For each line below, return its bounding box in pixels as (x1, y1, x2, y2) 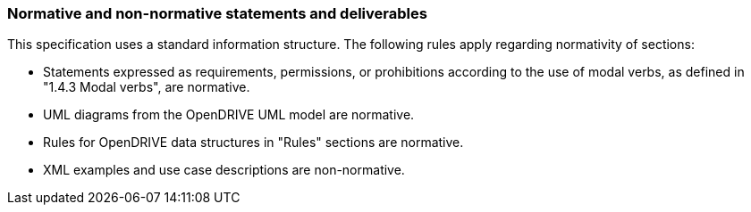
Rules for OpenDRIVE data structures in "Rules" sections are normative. (43, 135, 464, 151)
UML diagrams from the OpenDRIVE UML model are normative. (43, 107, 415, 123)
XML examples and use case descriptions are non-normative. (43, 162, 405, 178)
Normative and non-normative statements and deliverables (7, 4, 427, 22)
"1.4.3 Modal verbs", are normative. (43, 79, 250, 95)
